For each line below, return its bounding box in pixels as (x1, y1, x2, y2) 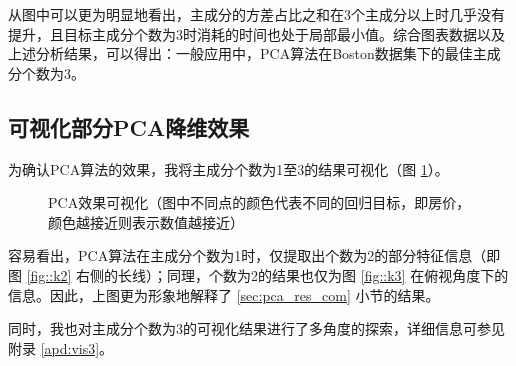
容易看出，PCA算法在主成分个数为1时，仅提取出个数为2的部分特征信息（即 (8, 245, 501, 266)
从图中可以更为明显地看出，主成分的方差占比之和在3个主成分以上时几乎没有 (8, 4, 505, 24)
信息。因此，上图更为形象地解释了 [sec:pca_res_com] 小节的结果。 (8, 284, 440, 305)
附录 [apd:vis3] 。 (8, 337, 114, 358)
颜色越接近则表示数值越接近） (48, 211, 244, 232)
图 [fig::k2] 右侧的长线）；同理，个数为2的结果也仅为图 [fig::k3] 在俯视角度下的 (8, 264, 509, 285)
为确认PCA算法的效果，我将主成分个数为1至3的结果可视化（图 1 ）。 (8, 158, 449, 179)
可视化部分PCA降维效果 (8, 111, 250, 142)
